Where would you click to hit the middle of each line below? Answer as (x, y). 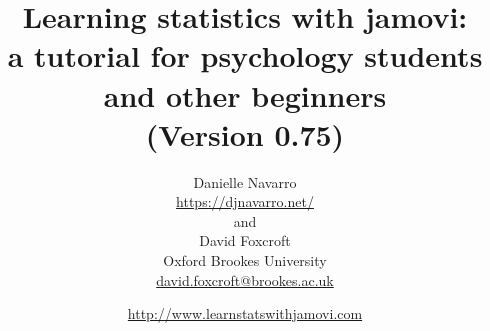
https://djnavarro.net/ (245, 201)
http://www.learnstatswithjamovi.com (245, 313)
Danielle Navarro (245, 181)
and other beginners (245, 94)
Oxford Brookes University (245, 260)
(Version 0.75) (245, 133)
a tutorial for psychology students (245, 55)
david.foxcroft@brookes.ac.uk (245, 279)
